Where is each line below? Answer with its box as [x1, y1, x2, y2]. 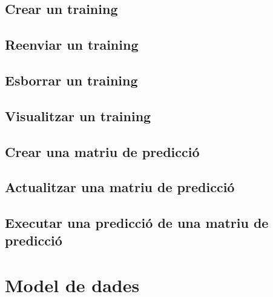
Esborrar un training [5, 70, 138, 89]
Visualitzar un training [5, 106, 151, 125]
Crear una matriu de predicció [5, 142, 200, 161]
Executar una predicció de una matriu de [5, 213, 269, 232]
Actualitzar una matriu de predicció [5, 178, 235, 196]
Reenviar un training [5, 35, 139, 54]
